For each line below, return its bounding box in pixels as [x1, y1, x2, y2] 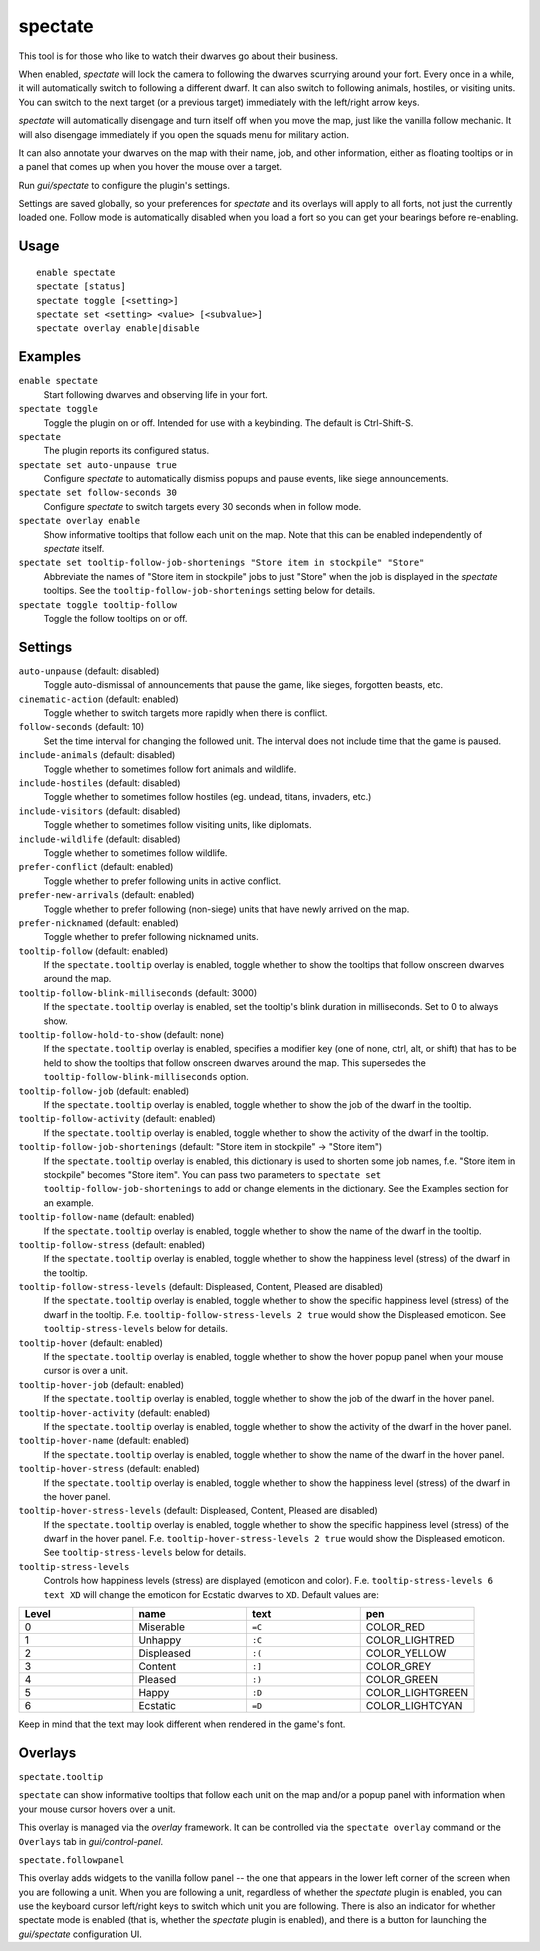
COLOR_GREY [365, 1660, 432, 1674]
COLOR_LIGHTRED [365, 1633, 455, 1647]
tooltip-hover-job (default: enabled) [18, 1378, 185, 1390]
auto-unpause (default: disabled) [18, 665, 160, 677]
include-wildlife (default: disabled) [18, 833, 181, 845]
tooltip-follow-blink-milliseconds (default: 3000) [18, 986, 258, 999]
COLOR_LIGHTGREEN [365, 1686, 469, 1700]
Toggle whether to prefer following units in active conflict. [43, 875, 282, 887]
